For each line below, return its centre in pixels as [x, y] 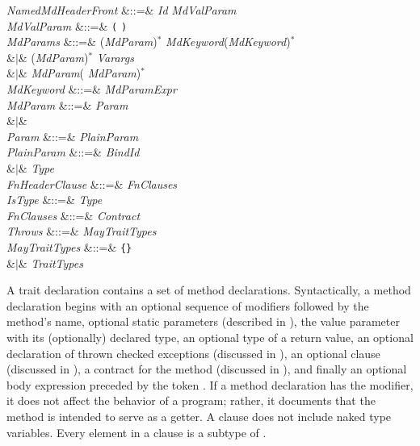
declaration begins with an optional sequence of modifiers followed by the [188, 305]
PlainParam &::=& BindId [73, 152]
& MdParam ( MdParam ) [80, 73]
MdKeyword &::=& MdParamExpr [92, 89]
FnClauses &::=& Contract [73, 215]
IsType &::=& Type [55, 200]
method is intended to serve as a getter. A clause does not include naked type [199, 416]
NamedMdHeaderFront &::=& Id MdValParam [122, 10]
